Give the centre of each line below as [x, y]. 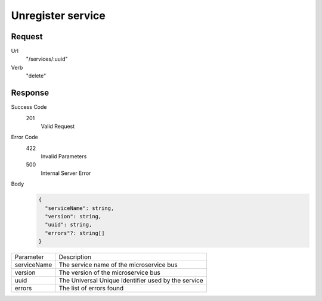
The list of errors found [91, 289]
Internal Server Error [66, 173]
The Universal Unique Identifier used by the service [131, 281]
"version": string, [73, 217]
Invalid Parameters [64, 156]
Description [75, 257]
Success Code [29, 107]
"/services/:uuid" [47, 59]
